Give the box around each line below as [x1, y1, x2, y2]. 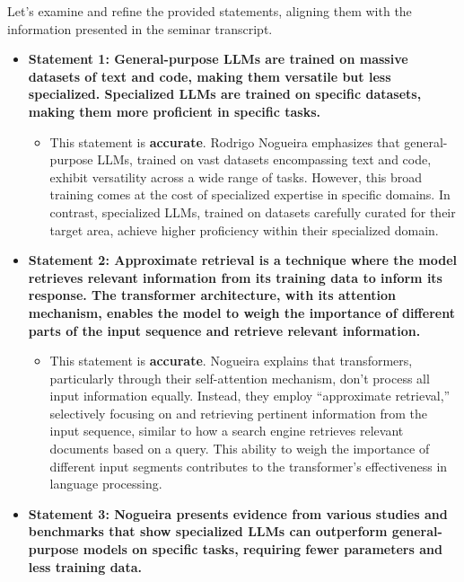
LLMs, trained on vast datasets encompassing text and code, [97, 150, 432, 169]
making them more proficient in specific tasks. [28, 101, 320, 120]
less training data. [28, 557, 142, 576]
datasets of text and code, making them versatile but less [28, 66, 391, 85]
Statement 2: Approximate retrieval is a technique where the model [28, 251, 457, 269]
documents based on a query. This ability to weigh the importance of [49, 439, 430, 458]
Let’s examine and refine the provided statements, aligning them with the [7, 2, 412, 20]
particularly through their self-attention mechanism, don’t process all [49, 368, 430, 387]
